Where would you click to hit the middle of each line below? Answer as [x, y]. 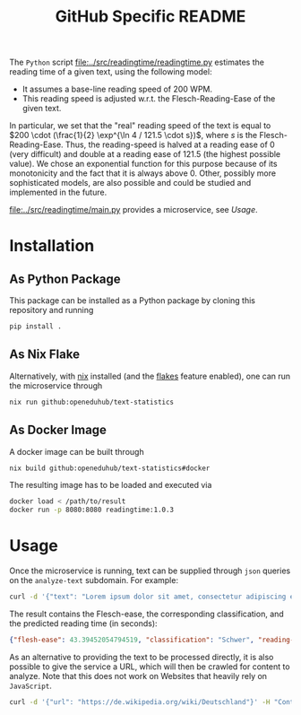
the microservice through [56, 385]
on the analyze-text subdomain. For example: [94, 580]
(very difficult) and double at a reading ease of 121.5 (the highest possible [145, 154]
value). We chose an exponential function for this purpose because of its [143, 164]
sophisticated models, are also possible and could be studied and [130, 183]
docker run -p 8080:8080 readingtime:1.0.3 [92, 510]
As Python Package [65, 279]
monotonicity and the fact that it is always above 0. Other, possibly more [142, 173]
